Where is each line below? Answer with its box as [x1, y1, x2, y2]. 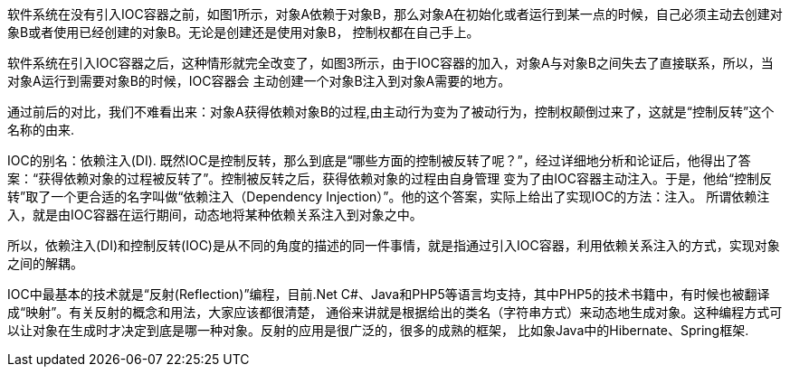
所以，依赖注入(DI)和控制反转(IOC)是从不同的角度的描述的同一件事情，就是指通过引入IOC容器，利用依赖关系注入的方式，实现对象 [7, 238, 780, 253]
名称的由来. [7, 122, 75, 137]
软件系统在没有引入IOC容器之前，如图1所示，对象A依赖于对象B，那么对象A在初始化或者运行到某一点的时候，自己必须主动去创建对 [7, 6, 783, 22]
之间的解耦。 [7, 256, 83, 271]
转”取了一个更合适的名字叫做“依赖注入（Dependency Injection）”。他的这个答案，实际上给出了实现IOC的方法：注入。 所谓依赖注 [7, 189, 770, 204]
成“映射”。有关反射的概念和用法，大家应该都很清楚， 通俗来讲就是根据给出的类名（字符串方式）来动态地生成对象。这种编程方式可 [7, 304, 783, 320]
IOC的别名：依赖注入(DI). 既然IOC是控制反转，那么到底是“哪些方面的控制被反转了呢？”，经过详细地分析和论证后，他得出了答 [7, 153, 751, 168]
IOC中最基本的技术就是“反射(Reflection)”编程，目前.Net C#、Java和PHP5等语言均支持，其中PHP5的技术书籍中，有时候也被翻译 [7, 286, 770, 302]
